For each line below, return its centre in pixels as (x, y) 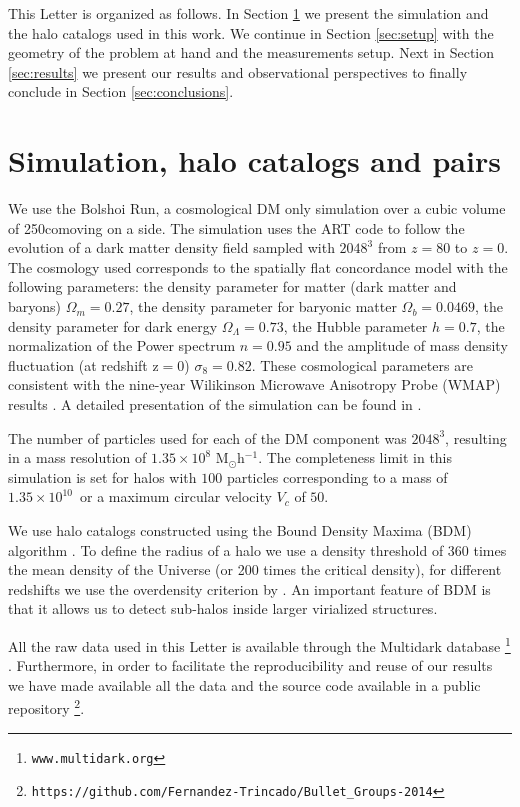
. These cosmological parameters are (362, 364)
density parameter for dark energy (113, 325)
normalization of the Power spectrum (122, 345)
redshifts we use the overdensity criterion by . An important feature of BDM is (249, 588)
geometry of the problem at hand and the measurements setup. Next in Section (251, 52)
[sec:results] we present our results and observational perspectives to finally (238, 71)
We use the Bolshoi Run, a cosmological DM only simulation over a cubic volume (257, 208)
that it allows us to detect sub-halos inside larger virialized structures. (223, 608)
